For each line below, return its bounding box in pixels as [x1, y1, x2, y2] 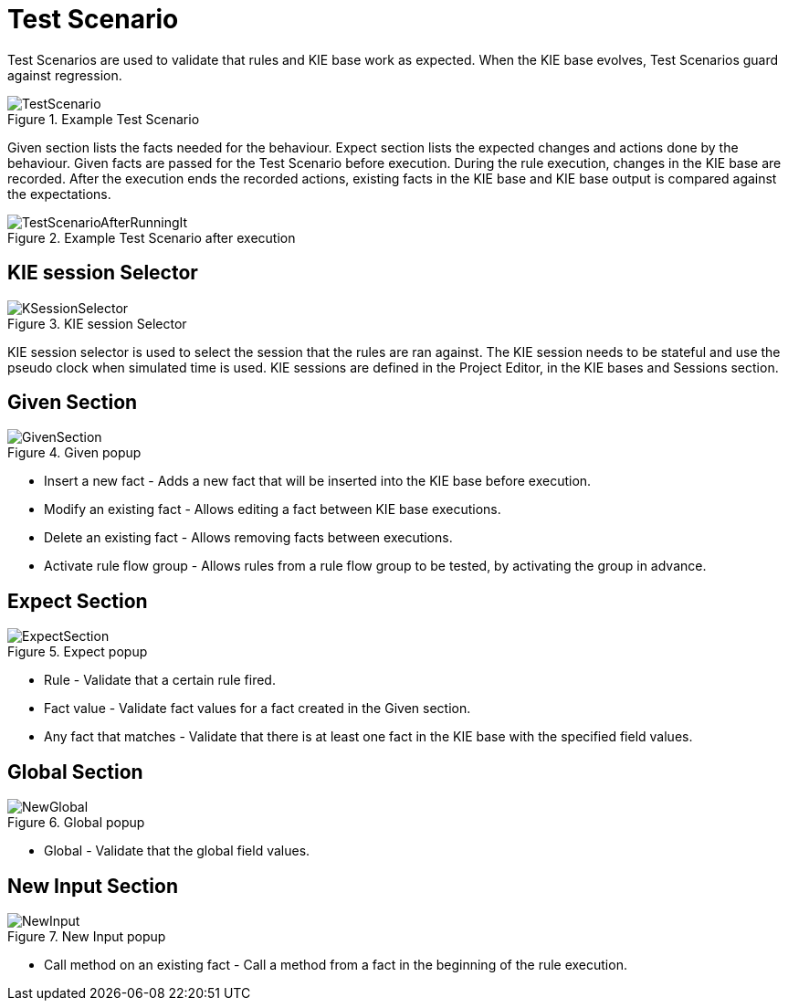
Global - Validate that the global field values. [44, 843, 310, 859]
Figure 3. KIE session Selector [7, 315, 187, 331]
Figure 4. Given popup [7, 445, 142, 461]
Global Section [7, 760, 143, 783]
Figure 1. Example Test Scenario [7, 110, 200, 127]
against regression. [7, 67, 122, 83]
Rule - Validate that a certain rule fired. [44, 672, 276, 688]
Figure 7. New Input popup [7, 928, 166, 944]
